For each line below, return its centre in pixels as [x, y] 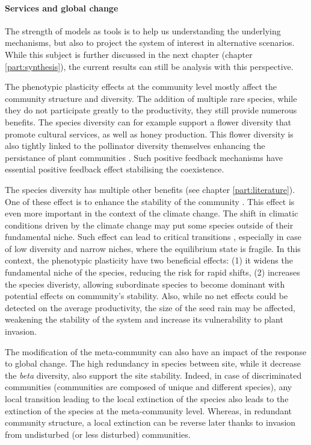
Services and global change [62, 8]
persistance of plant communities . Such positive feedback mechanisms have [144, 157]
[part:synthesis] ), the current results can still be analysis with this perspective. [149, 66]
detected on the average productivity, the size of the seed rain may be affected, [150, 307]
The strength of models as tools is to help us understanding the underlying [143, 30]
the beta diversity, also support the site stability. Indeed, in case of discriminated [153, 375]
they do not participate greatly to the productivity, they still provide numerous [151, 110]
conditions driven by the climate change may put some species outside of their [149, 225]
